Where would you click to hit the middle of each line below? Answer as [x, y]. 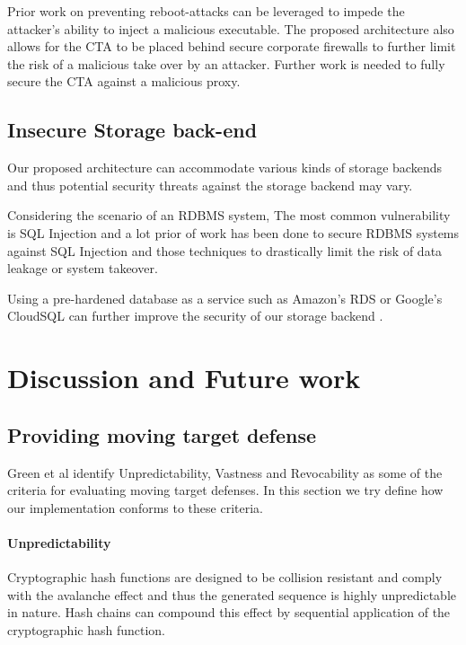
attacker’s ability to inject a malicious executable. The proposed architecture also [231, 28]
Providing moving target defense [162, 434]
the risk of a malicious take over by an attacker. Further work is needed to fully [226, 63]
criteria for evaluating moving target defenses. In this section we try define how [225, 490]
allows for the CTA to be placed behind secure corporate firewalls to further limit [232, 46]
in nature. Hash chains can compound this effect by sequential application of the [229, 612]
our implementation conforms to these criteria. [135, 507]
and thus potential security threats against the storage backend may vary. [210, 185]
